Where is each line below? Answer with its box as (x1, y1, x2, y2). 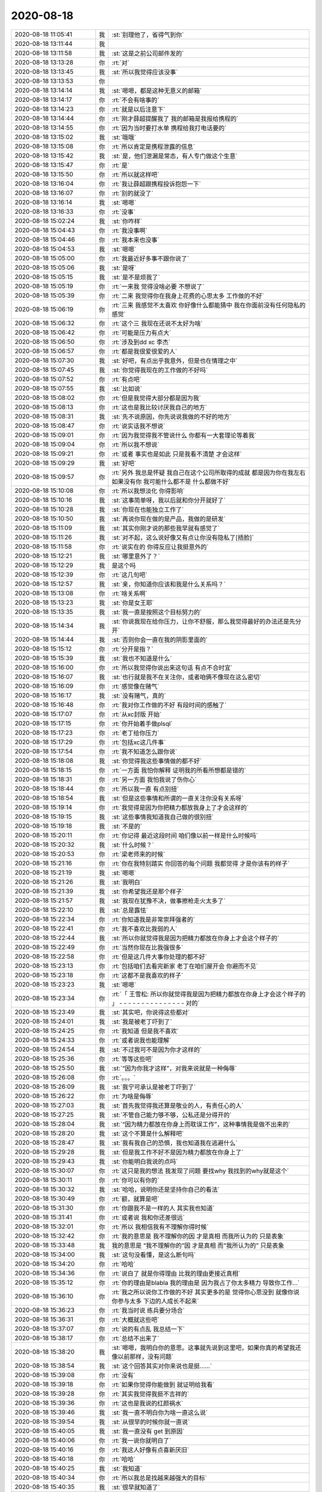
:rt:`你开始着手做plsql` (112, 719, 173, 727)
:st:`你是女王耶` (112, 599, 154, 607)
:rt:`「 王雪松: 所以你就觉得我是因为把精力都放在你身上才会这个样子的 (112, 989, 306, 998)
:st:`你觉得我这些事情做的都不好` (112, 757, 202, 765)
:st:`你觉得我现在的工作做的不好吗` (112, 366, 208, 374)
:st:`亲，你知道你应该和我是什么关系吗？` (112, 579, 226, 588)
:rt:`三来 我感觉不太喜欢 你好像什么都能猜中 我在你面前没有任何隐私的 (112, 301, 306, 309)
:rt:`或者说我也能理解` (112, 1036, 172, 1044)
